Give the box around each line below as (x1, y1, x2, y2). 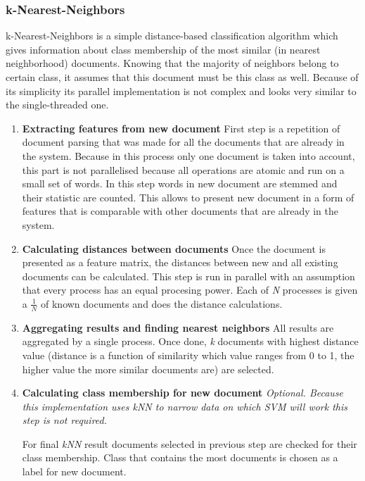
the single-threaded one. (6, 97, 109, 112)
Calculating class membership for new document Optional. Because (22, 385, 344, 400)
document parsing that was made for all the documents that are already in (22, 135, 345, 149)
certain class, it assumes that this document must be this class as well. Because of (6, 70, 359, 84)
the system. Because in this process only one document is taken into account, (22, 148, 355, 163)
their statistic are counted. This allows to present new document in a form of (22, 189, 354, 204)
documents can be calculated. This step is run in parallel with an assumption (22, 268, 355, 283)
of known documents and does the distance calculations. (41, 296, 283, 311)
